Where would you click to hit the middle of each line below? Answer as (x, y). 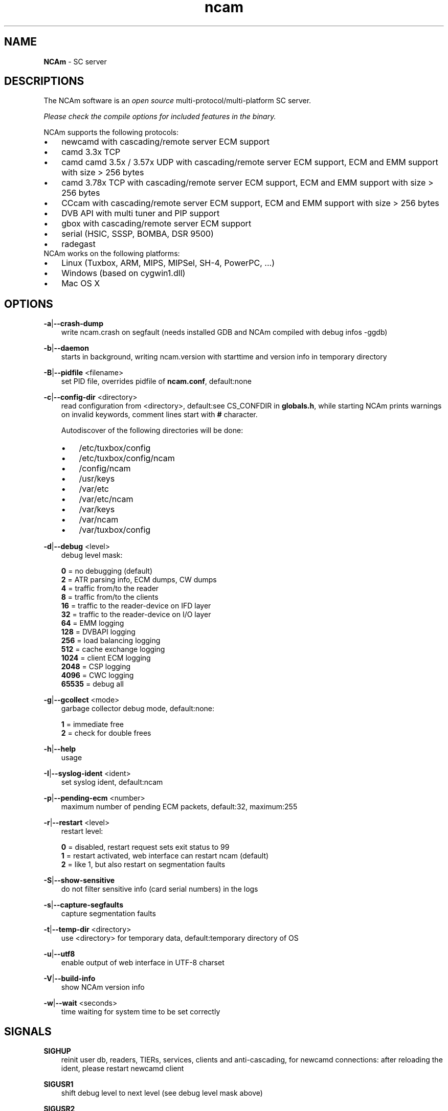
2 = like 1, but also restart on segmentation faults (143, 865)
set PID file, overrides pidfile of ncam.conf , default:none (156, 381)
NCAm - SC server (75, 61)
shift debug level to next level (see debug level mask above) (162, 1093)
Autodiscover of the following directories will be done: (152, 430)
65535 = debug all (92, 684)
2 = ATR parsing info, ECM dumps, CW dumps (139, 580)
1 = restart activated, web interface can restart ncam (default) (165, 856)
